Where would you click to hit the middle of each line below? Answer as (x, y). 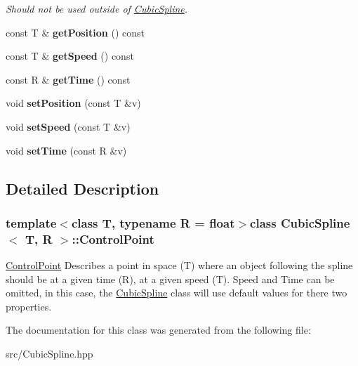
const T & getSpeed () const (70, 56)
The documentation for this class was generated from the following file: (158, 330)
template (31, 222)
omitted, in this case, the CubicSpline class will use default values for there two (177, 293)
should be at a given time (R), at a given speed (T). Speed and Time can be (170, 279)
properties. (29, 306)
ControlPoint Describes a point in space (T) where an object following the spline (179, 265)
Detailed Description (82, 188)
